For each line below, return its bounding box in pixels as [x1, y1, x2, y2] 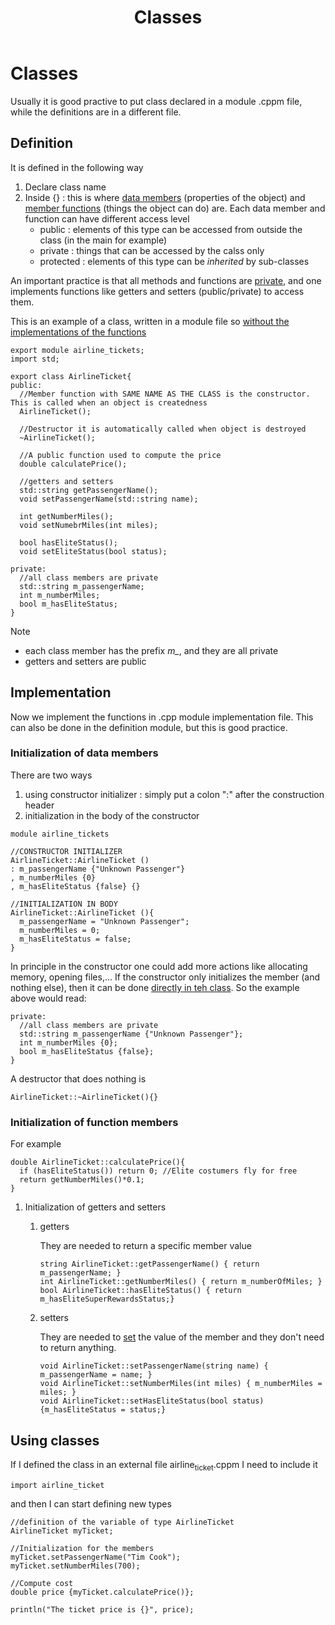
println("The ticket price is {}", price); [10, 1604, 195, 1615]
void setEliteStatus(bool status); [19, 546, 168, 556]
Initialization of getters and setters [24, 1201, 167, 1213]
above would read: [10, 992, 87, 1004]
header [24, 799, 55, 811]
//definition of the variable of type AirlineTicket [10, 1517, 235, 1527]
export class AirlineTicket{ [10, 371, 132, 381]
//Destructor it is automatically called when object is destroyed [19, 424, 307, 434]
